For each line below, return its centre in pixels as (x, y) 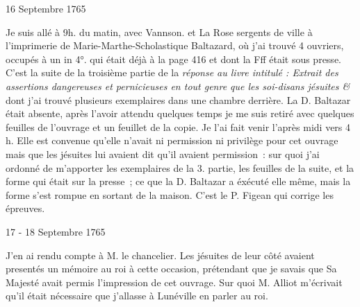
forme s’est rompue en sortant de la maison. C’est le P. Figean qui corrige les (170, 194)
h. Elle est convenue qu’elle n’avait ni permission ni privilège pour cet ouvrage (172, 140)
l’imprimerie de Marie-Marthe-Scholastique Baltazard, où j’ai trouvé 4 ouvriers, (175, 45)
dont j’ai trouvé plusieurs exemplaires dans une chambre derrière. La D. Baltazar (178, 99)
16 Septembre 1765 (46, 8)
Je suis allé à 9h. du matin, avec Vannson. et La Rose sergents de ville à (159, 32)
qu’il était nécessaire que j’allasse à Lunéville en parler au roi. (137, 296)
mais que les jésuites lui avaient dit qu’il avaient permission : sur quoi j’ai (163, 153)
